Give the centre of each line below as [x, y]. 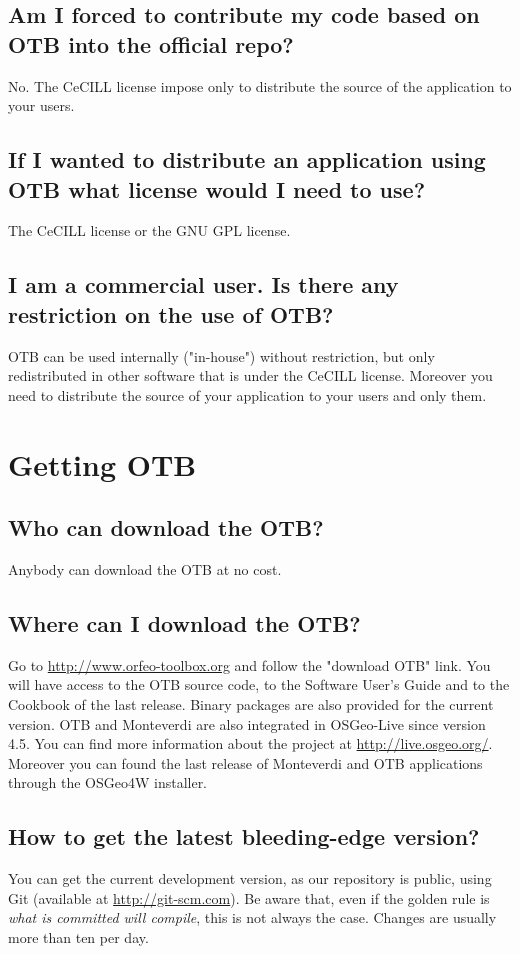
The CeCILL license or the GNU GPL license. [149, 230]
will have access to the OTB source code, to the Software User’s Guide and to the [259, 684]
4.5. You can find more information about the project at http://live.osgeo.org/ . [250, 743]
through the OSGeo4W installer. [108, 782]
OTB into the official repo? [151, 43]
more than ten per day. [78, 936]
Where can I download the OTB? [184, 622]
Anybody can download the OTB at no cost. [145, 568]
